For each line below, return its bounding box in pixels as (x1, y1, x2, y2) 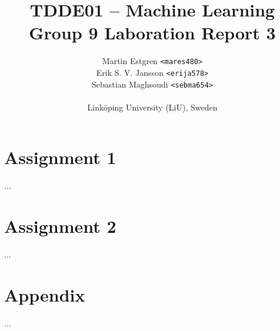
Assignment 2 (4, 214, 116, 238)
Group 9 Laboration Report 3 (29, 21, 276, 45)
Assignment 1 (4, 145, 116, 169)
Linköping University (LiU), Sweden (87, 101, 218, 113)
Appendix (4, 282, 85, 306)
